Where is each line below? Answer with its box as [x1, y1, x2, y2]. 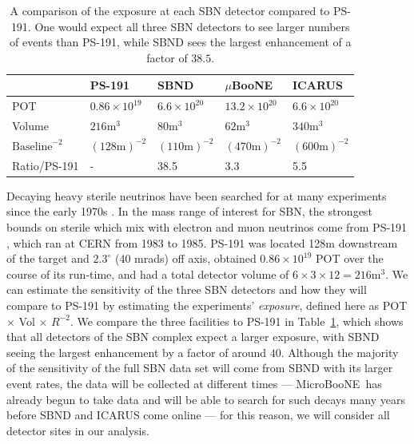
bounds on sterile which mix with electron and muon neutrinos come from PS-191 [6, 219, 408, 236]
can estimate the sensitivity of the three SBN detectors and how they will [6, 281, 367, 298]
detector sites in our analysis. [6, 422, 149, 438]
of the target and [6, 250, 90, 267]
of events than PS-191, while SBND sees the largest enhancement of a [9, 34, 352, 50]
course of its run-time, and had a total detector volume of [6, 265, 289, 282]
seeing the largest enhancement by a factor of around [6, 343, 266, 360]
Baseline [12, 141, 53, 153]
